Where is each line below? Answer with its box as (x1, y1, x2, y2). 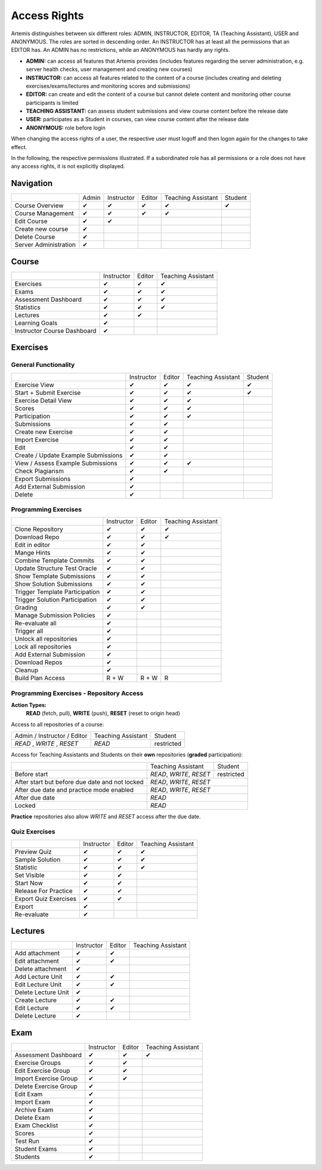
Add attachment (14, 949, 60, 958)
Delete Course (14, 233, 55, 241)
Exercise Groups (14, 1058, 61, 1067)
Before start (14, 770, 48, 778)
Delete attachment (14, 965, 67, 973)
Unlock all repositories (14, 635, 78, 643)
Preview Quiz (14, 847, 52, 856)
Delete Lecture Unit (14, 988, 69, 996)
